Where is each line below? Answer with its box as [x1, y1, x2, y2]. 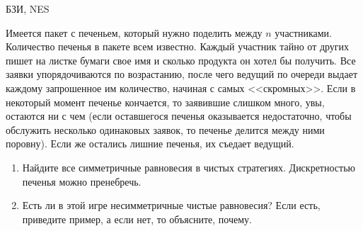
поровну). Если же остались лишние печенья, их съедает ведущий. [6, 136, 294, 151]
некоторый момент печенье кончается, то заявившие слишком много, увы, [6, 94, 325, 109]
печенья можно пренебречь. [22, 174, 142, 188]
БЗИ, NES [6, 1, 50, 16]
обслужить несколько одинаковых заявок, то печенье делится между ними [6, 122, 325, 137]
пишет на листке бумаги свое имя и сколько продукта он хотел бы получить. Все [6, 52, 356, 67]
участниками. [275, 25, 332, 40]
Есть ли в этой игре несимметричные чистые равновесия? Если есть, [22, 198, 321, 213]
